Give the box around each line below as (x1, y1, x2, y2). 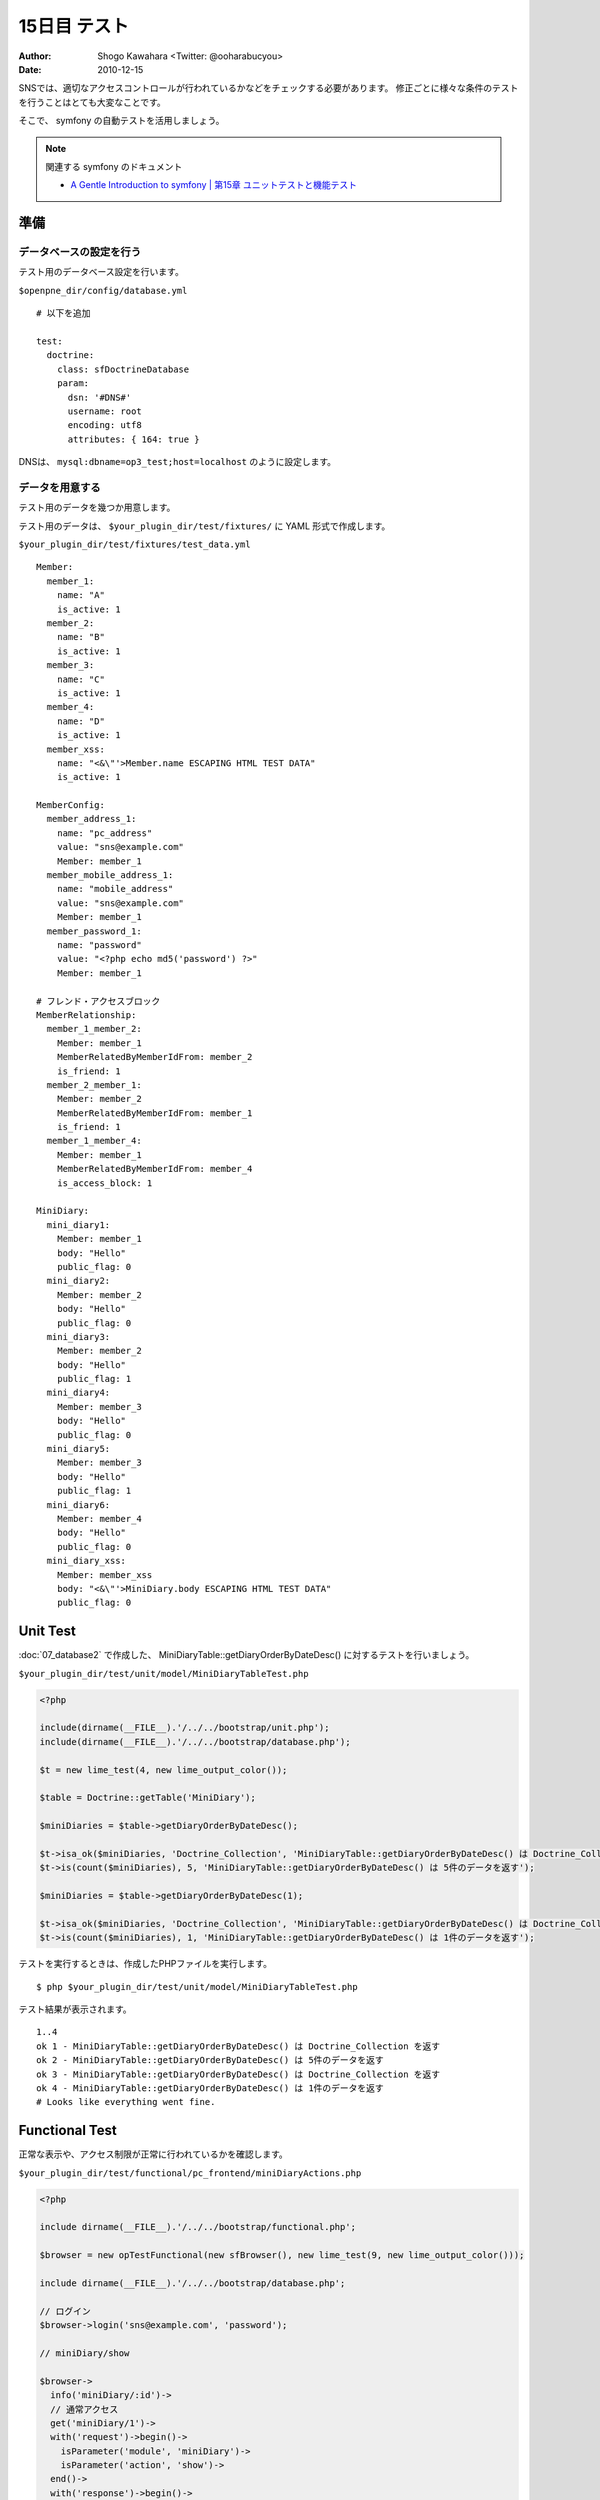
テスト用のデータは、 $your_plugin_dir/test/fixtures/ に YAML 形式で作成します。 (18, 520, 391, 532)
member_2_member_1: (46, 1079, 142, 1090)
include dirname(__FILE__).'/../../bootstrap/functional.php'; (39, 2221, 357, 2233)
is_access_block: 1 (56, 1177, 153, 1189)
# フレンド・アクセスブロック (36, 995, 161, 1007)
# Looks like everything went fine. (36, 2096, 216, 2108)
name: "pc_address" (56, 827, 153, 839)
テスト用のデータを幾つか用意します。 (18, 501, 176, 514)
